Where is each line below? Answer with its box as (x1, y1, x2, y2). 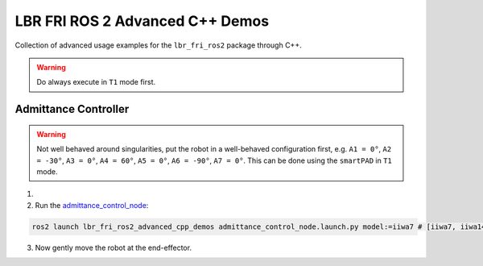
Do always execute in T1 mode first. (36, 77, 156, 87)
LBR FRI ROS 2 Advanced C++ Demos (14, 12, 270, 30)
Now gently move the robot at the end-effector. (35, 243, 192, 252)
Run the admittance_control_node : (35, 200, 149, 210)
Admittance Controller (14, 102, 130, 116)
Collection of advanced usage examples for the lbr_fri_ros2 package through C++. (14, 40, 302, 50)
